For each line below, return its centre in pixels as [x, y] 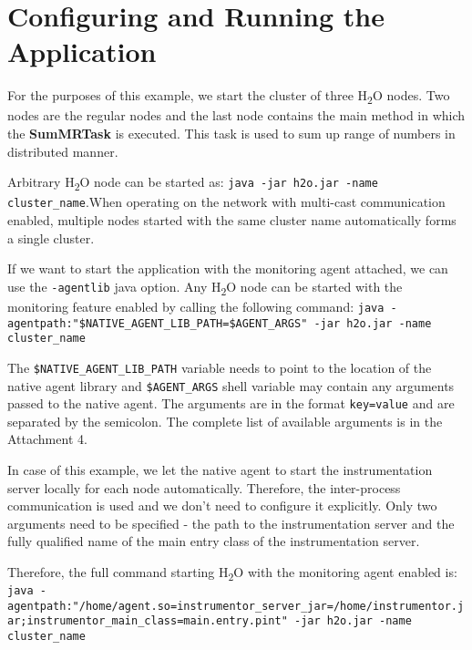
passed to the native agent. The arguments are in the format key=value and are [231, 403]
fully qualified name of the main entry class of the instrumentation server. [214, 541]
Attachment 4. [47, 439]
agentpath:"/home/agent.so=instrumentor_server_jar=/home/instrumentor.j [236, 606]
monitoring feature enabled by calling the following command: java [196, 306]
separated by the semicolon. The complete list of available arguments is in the [225, 421]
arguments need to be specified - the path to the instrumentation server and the [231, 523]
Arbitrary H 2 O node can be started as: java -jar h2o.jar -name [193, 183]
